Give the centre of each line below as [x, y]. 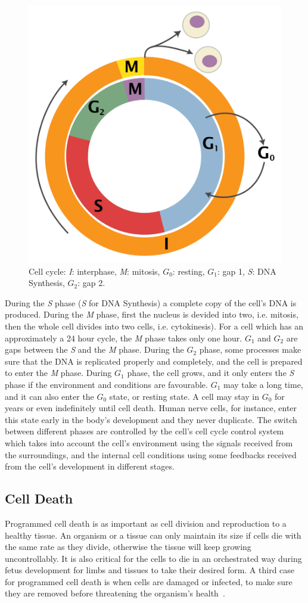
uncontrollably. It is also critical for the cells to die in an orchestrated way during [153, 558]
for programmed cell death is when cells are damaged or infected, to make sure [149, 581]
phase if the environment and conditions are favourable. [106, 384]
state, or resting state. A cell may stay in [184, 396]
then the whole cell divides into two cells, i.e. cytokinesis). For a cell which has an [154, 326]
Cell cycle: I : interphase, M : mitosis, [94, 271]
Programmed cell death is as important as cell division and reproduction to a [146, 523]
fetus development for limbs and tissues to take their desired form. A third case [150, 570]
